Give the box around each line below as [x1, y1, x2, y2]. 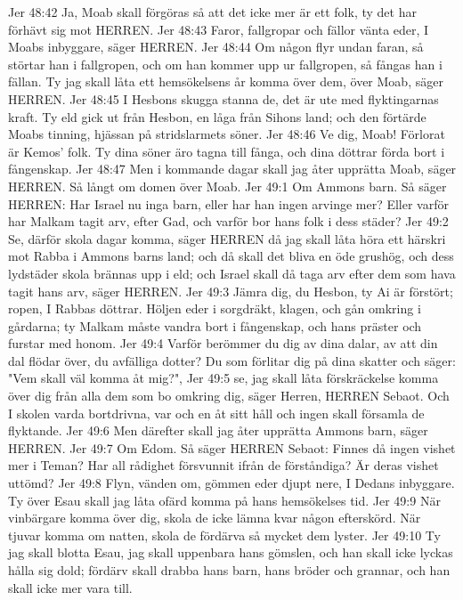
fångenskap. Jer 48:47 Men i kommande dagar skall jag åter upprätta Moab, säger [8, 159, 457, 178]
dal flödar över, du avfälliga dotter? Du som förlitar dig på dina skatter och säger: [8, 351, 456, 369]
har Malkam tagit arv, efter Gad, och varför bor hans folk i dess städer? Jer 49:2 [8, 212, 449, 231]
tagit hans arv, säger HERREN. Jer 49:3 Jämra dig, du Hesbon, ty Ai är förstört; [8, 281, 453, 300]
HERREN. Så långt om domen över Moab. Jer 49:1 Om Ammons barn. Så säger [8, 176, 447, 195]
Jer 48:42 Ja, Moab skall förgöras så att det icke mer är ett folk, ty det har [8, 3, 417, 20]
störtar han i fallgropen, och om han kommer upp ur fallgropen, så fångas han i [8, 54, 443, 73]
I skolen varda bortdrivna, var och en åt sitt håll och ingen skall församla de [8, 403, 425, 422]
